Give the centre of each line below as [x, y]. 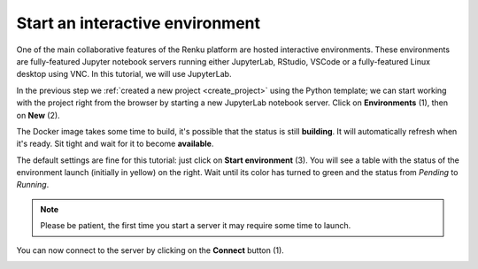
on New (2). [39, 115]
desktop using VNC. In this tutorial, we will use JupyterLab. [124, 74]
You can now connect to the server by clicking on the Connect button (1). [150, 250]
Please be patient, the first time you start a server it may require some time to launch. [196, 226]
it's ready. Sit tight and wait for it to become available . [115, 144]
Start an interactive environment [139, 23]
